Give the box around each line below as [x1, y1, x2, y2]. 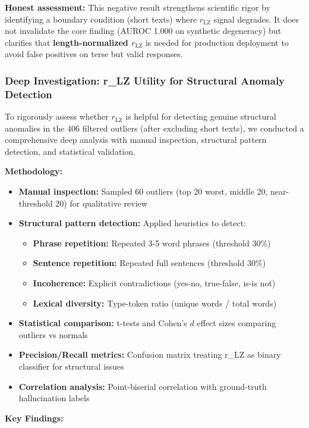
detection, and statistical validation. [5, 145, 135, 157]
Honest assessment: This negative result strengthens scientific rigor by [5, 1, 270, 13]
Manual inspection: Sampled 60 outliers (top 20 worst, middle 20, [18, 185, 268, 198]
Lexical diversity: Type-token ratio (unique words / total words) [33, 296, 277, 309]
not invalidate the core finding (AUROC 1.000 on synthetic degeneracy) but [5, 24, 282, 37]
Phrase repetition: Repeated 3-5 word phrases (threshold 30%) [33, 236, 271, 249]
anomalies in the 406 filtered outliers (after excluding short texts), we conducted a [5, 121, 304, 134]
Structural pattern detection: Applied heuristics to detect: [18, 217, 247, 229]
